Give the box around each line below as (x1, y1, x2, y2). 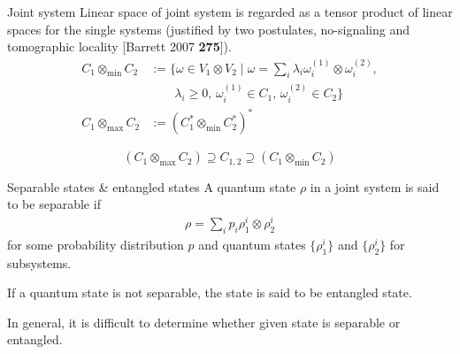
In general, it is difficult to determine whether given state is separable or (7, 312, 401, 331)
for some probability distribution (7, 235, 184, 253)
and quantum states (198, 235, 306, 253)
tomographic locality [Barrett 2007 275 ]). (7, 37, 232, 56)
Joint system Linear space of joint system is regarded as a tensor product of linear (7, 3, 453, 20)
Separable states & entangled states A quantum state (7, 177, 296, 196)
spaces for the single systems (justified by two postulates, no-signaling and (7, 19, 410, 38)
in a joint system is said (310, 177, 440, 196)
